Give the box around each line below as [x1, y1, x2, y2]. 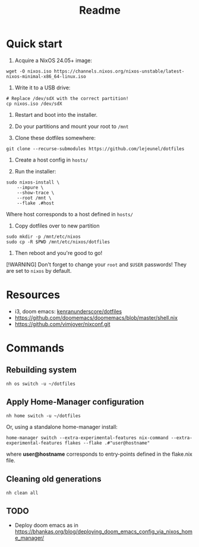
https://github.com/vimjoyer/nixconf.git [14, 320, 111, 328]
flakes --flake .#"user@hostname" [64, 440, 150, 446]
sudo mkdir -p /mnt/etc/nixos [6, 234, 81, 240]
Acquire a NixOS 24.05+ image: [14, 57, 93, 64]
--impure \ [17, 184, 44, 191]
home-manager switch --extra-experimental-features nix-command [6, 434, 169, 441]
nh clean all [6, 490, 39, 496]
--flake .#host [17, 200, 55, 206]
